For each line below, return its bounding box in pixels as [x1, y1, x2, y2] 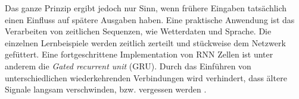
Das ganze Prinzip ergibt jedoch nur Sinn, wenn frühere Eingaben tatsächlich [5, 2, 287, 14]
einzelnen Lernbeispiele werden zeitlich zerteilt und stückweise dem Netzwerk [5, 36, 286, 49]
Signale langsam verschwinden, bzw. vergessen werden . [5, 83, 207, 95]
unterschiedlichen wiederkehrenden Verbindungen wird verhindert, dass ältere [5, 71, 287, 84]
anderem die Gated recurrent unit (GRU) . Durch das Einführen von [5, 59, 251, 72]
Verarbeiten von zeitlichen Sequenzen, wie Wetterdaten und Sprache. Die [5, 25, 272, 37]
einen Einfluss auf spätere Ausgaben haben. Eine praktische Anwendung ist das [5, 13, 295, 25]
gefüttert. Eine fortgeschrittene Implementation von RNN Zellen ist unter [5, 48, 273, 60]
